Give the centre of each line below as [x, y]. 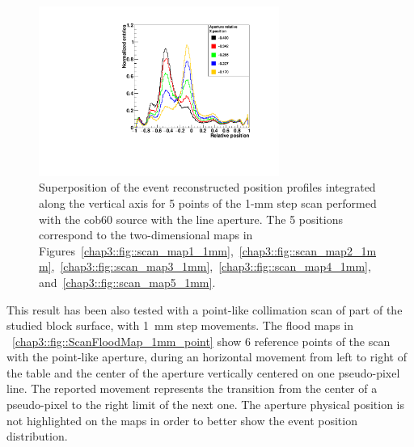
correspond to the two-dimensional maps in [146, 235]
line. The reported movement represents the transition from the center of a [192, 388]
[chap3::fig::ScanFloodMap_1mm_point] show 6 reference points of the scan [201, 341]
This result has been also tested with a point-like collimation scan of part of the [205, 309]
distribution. [37, 436]
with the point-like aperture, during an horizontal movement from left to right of [207, 357]
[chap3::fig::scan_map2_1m [308, 250]
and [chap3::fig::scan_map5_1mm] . [127, 282]
